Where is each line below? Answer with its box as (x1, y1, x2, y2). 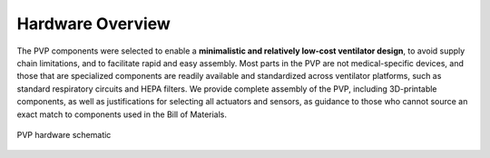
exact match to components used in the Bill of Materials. (16, 109, 227, 120)
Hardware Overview (16, 14, 171, 34)
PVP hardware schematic (16, 129, 112, 140)
